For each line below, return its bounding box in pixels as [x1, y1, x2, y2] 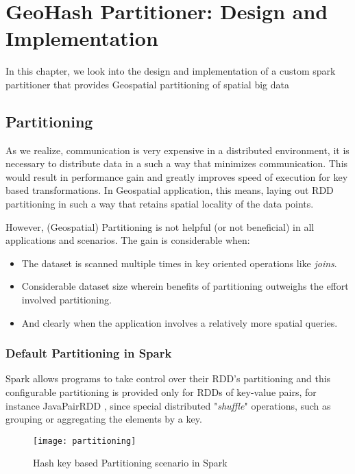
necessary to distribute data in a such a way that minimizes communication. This [5, 156, 348, 171]
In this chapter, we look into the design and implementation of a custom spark [5, 64, 336, 78]
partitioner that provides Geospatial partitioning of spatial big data [5, 77, 289, 91]
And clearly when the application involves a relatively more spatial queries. [21, 315, 338, 329]
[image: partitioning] [33, 436, 136, 446]
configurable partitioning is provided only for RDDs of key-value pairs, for [5, 385, 317, 399]
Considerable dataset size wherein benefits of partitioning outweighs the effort [21, 279, 349, 293]
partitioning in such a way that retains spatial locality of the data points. [5, 197, 314, 211]
